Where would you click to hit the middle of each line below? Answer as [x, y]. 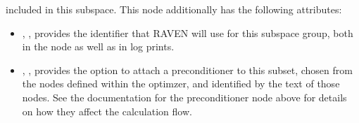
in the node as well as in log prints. [98, 46]
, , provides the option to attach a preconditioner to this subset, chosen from [187, 70]
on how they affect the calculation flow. [107, 111]
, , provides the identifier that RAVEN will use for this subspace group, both [188, 32]
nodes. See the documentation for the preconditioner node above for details [184, 97]
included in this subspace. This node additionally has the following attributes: [174, 9]
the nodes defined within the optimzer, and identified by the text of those [181, 84]
